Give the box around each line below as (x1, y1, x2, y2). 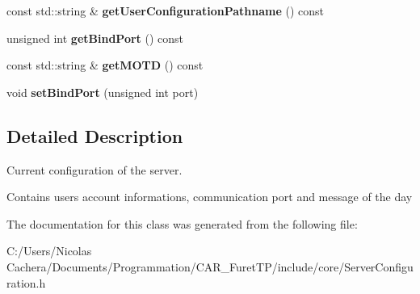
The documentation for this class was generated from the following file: (6, 215, 358, 232)
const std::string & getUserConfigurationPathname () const (6, 2, 325, 19)
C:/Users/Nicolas (6, 242, 92, 259)
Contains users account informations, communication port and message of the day (6, 188, 413, 205)
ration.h (6, 274, 46, 291)
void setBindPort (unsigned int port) (6, 83, 199, 100)
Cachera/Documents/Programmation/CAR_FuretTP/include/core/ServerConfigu (6, 258, 414, 275)
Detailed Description (6, 123, 183, 148)
